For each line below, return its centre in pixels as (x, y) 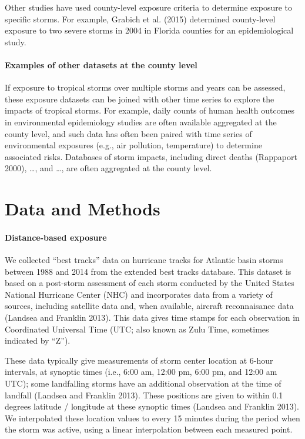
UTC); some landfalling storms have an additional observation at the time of (143, 383)
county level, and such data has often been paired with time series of (128, 133)
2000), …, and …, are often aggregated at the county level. (108, 168)
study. (16, 41)
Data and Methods (83, 209)
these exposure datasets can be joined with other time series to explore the (140, 99)
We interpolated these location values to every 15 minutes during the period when (152, 418)
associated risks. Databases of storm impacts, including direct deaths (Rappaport (151, 156)
